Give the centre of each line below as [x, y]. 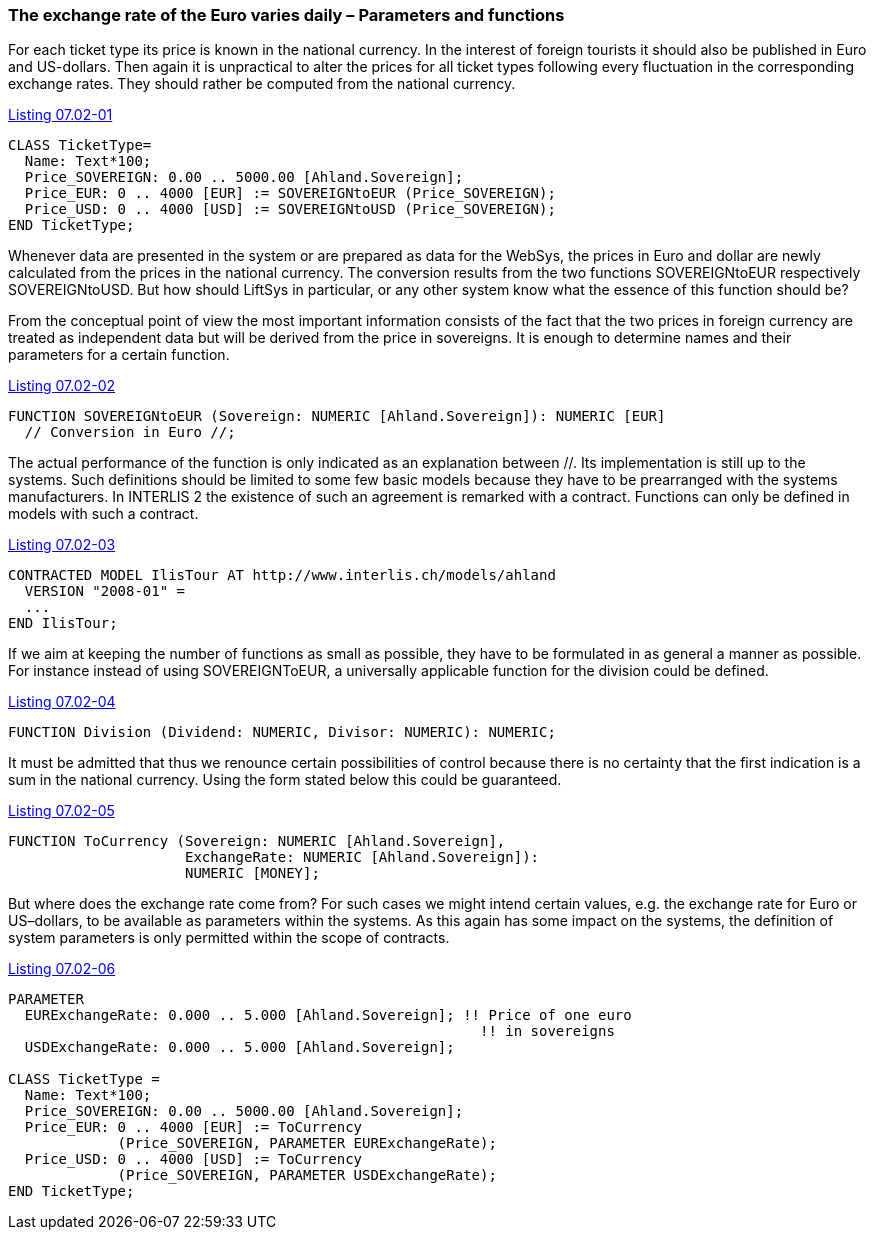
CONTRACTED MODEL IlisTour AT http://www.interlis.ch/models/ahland [282, 575]
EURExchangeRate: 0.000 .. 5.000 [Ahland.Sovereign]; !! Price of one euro [328, 1015]
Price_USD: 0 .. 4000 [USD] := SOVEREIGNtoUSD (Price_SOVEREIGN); [290, 209]
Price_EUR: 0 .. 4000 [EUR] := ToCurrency [193, 1127]
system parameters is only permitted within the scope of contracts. [229, 938]
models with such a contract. [103, 514]
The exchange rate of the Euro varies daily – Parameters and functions [286, 15]
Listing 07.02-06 [62, 969]
